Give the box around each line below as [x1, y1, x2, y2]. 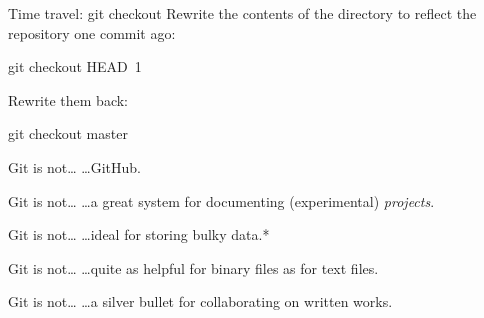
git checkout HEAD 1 [8, 56, 142, 77]
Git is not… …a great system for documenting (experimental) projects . [8, 190, 435, 211]
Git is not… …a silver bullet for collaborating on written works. [8, 291, 393, 312]
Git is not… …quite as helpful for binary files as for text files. [8, 257, 379, 278]
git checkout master [8, 123, 128, 144]
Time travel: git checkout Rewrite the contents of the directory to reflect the [8, 3, 477, 23]
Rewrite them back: [8, 89, 128, 110]
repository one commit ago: [8, 22, 176, 43]
